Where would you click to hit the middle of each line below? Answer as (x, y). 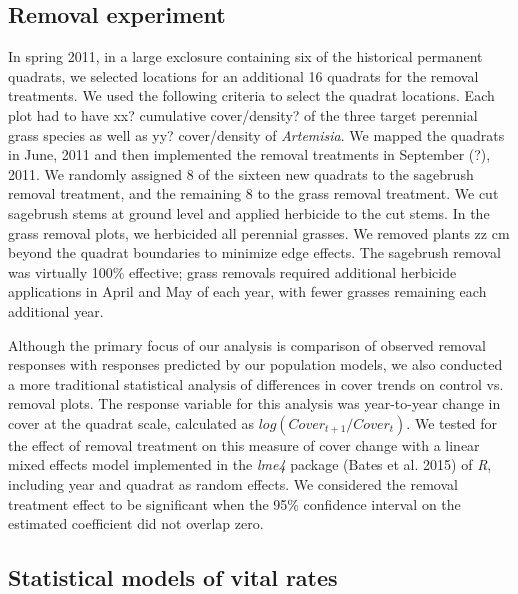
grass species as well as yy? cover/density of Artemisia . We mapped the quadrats (256, 134)
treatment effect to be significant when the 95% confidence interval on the (234, 503)
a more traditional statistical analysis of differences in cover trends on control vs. (256, 383)
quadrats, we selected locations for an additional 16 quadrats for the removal (243, 75)
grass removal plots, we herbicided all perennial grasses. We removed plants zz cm (259, 232)
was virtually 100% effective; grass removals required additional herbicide (232, 271)
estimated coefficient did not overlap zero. (136, 523)
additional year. (56, 310)
